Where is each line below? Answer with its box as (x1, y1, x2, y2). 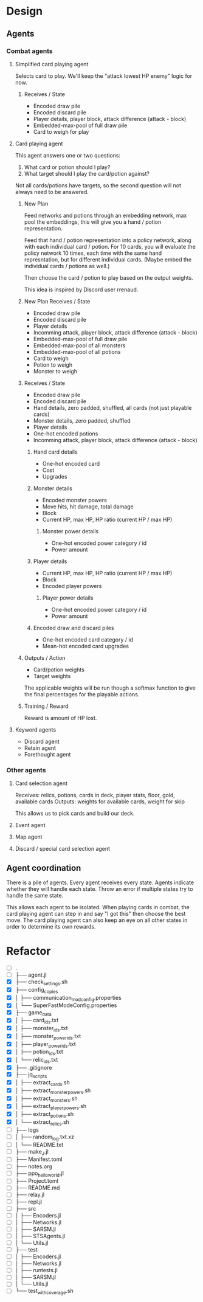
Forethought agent (24, 750, 71, 758)
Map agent (15, 833, 43, 840)
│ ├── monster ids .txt (15, 1025, 68, 1033)
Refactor (6, 944, 51, 958)
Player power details (42, 594, 94, 601)
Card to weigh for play (33, 128, 89, 135)
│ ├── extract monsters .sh (15, 1095, 78, 1103)
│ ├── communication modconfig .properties (15, 994, 122, 1003)
